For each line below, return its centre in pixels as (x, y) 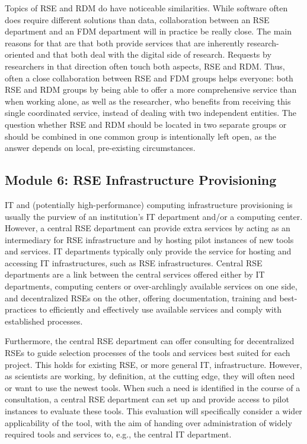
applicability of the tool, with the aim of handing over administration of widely (148, 422)
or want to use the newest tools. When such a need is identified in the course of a (153, 387)
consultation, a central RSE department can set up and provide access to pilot (147, 399)
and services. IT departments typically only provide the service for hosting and (148, 251)
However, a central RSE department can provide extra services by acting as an (148, 228)
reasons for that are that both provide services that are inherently (124, 42)
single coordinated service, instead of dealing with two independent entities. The (151, 113)
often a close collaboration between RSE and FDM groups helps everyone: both (149, 78)
